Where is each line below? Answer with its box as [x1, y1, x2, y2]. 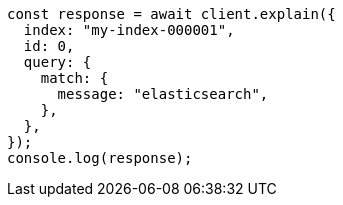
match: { [40, 70, 109, 86]
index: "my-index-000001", [23, 22, 235, 38]
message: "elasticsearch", [57, 86, 269, 102]
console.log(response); [7, 150, 193, 166]
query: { [23, 54, 92, 70]
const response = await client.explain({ [7, 6, 336, 22]
